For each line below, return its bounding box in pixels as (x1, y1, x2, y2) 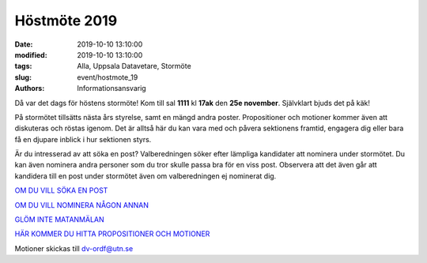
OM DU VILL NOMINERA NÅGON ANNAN (14, 200, 149, 209)
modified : (14, 50, 47, 59)
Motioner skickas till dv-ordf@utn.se (14, 243, 134, 253)
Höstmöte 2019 (14, 12, 118, 29)
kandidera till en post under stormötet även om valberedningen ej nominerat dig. (14, 171, 277, 181)
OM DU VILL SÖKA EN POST (14, 186, 108, 195)
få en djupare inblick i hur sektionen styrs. (14, 134, 152, 144)
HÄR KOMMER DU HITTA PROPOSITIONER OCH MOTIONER (14, 229, 210, 239)
